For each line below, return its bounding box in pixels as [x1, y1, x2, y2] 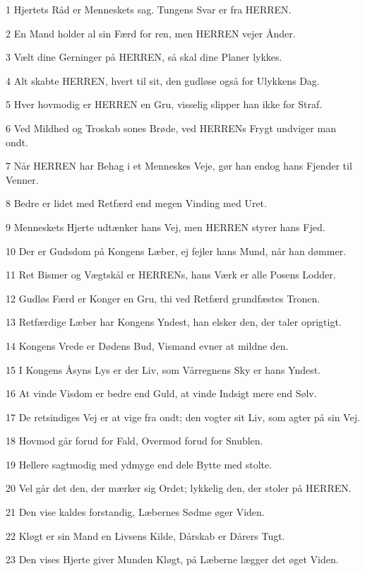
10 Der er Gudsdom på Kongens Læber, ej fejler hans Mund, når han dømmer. [6, 243, 347, 258]
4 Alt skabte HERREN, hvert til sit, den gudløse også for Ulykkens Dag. [6, 73, 320, 88]
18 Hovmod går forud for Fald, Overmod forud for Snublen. [6, 433, 263, 448]
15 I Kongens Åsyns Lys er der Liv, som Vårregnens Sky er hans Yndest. [6, 362, 321, 377]
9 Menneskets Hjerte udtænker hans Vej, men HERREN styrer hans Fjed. [6, 219, 325, 234]
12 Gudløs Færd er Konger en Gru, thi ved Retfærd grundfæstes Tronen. [6, 290, 321, 305]
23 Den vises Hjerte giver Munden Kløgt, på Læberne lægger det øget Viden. [6, 552, 339, 567]
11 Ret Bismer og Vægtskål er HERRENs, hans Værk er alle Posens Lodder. [6, 267, 336, 282]
